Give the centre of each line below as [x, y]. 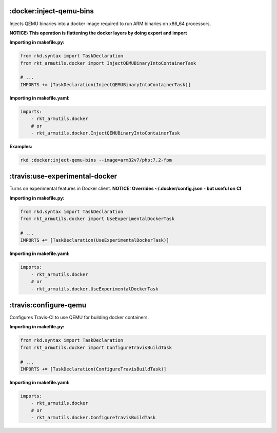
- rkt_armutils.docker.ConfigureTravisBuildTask [93, 418]
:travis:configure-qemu [48, 305]
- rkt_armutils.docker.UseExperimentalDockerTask [95, 289]
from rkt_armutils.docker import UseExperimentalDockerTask [97, 219]
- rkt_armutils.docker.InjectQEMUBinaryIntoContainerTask [105, 133]
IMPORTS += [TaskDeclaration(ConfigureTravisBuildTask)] [93, 369]
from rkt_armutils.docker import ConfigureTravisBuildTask [96, 347]
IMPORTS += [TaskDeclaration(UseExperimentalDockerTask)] [95, 240]
